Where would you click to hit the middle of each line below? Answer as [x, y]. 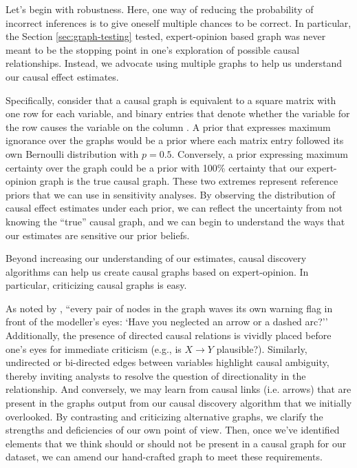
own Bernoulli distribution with [72, 153]
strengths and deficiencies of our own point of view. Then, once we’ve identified [173, 430]
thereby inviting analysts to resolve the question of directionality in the [156, 375]
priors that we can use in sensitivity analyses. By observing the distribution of [170, 194]
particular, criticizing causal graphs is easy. [96, 285]
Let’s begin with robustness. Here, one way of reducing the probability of [160, 9]
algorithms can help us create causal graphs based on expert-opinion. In [157, 271]
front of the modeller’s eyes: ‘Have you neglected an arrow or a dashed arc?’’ [167, 322]
